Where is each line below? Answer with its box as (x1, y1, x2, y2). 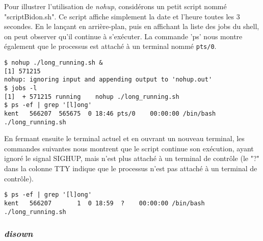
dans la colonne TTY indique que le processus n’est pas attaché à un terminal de (4, 163, 257, 174)
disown (4, 227, 33, 240)
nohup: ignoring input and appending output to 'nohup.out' (4, 76, 213, 84)
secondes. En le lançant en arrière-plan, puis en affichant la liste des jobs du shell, (4, 21, 259, 32)
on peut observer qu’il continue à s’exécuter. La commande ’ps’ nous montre (4, 31, 243, 41)
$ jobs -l (4, 85, 37, 92)
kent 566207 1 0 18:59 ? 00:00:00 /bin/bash (4, 199, 205, 207)
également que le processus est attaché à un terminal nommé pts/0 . (4, 41, 217, 51)
